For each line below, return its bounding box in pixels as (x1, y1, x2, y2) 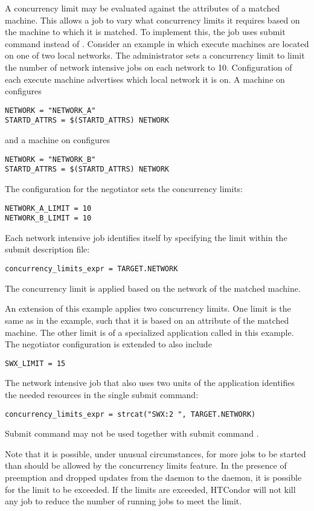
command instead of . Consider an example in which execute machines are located (5, 37, 309, 50)
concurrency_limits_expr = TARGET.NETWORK (5, 265, 178, 274)
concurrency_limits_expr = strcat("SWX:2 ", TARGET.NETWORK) (5, 410, 256, 419)
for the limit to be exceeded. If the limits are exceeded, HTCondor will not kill (5, 483, 296, 495)
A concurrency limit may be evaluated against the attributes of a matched (5, 2, 280, 14)
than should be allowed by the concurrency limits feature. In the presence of (5, 459, 287, 472)
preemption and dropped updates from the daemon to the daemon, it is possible (5, 471, 302, 483)
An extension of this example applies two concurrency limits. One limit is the (5, 302, 291, 315)
